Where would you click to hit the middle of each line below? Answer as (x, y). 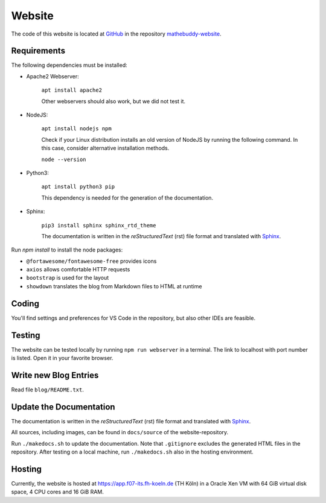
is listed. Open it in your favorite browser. (62, 358)
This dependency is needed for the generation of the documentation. (127, 198)
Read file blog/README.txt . (48, 390)
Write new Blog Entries (55, 375)
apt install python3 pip (78, 187)
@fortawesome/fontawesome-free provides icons (91, 261)
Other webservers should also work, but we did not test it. (113, 101)
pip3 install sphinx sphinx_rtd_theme (99, 225)
